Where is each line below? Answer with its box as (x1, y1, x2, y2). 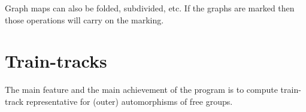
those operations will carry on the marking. (5, 13, 164, 26)
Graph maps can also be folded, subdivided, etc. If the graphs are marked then (5, 2, 295, 14)
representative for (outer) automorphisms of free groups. (26, 95, 233, 107)
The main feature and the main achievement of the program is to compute (5, 83, 278, 96)
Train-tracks (5, 49, 107, 73)
